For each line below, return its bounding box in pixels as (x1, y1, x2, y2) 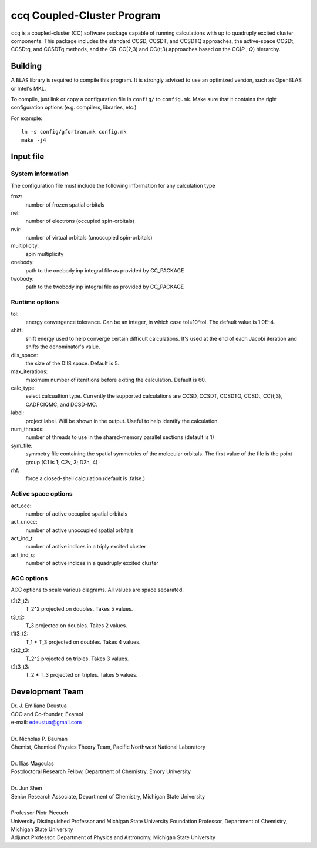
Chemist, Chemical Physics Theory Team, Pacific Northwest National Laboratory (11, 743, 205, 750)
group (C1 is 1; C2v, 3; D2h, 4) (25, 458, 98, 465)
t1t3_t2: (11, 630, 29, 637)
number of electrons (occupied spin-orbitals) (25, 218, 135, 225)
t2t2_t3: (11, 647, 29, 654)
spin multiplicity (25, 250, 64, 257)
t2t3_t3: (11, 663, 29, 670)
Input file (11, 152, 45, 162)
